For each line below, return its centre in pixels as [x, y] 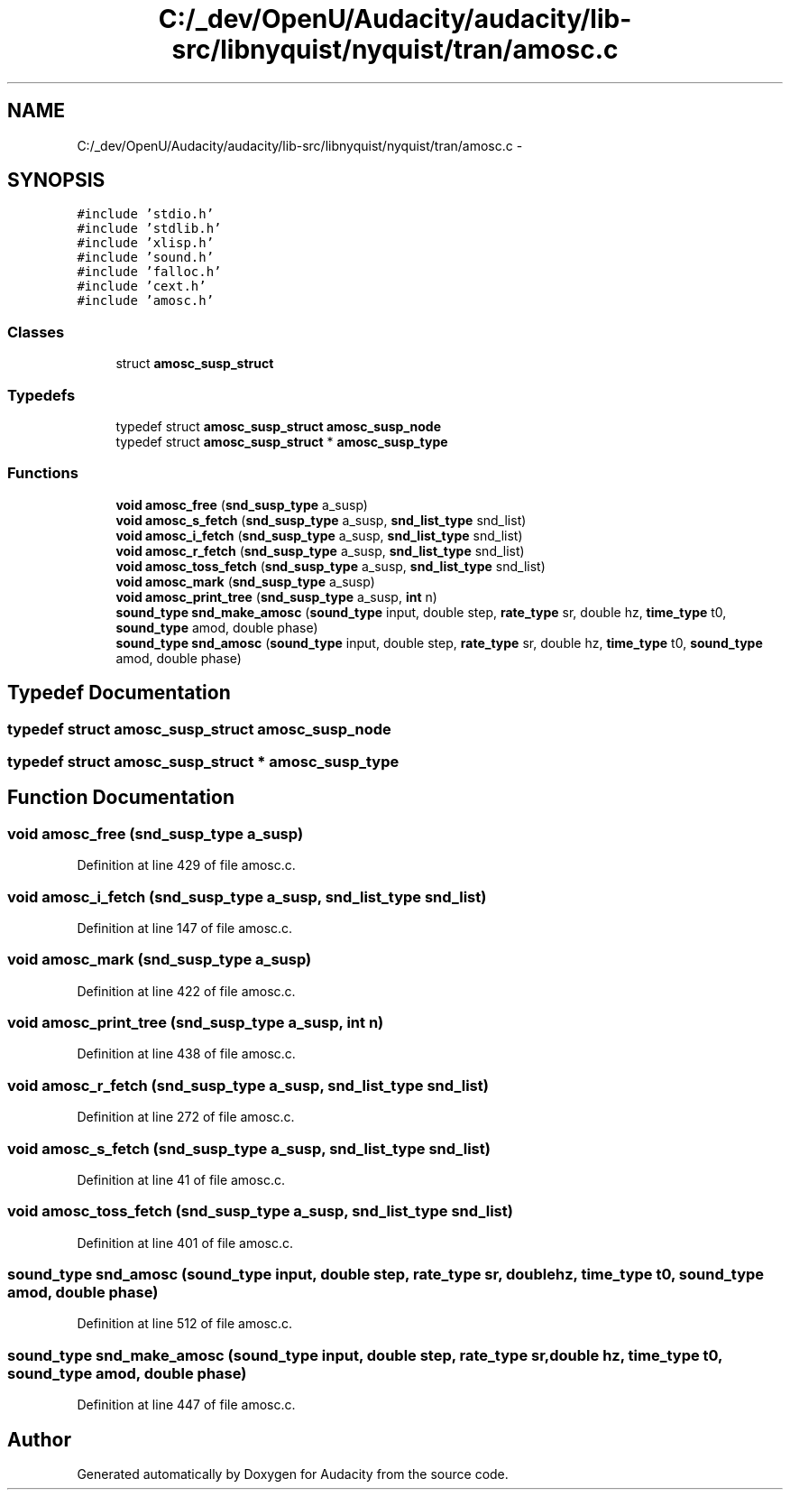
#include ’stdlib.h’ [149, 229]
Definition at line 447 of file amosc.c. [186, 1405]
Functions [43, 473]
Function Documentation [121, 798]
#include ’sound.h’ [146, 258]
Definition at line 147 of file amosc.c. [185, 928]
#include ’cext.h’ [142, 286]
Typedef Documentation [119, 693]
